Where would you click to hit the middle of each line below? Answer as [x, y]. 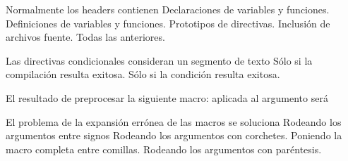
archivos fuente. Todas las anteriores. [85, 37]
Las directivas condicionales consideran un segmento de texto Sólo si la [159, 60]
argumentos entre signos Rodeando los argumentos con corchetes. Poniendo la [174, 135]
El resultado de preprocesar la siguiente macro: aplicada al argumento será [167, 97]
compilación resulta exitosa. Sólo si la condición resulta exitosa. [143, 74]
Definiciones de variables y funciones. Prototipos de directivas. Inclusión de [168, 23]
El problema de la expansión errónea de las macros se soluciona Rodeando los [174, 121]
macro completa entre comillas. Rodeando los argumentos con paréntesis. [164, 149]
